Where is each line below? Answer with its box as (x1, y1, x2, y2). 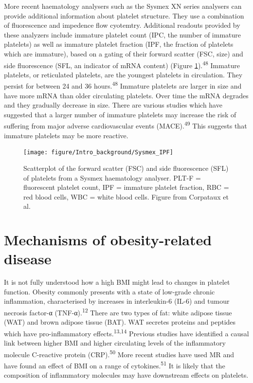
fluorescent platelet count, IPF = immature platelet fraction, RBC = (23, 182, 229, 192)
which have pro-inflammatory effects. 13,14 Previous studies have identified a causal (4, 327, 249, 338)
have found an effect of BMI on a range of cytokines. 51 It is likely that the (4, 359, 225, 370)
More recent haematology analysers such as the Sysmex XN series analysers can (4, 1, 242, 11)
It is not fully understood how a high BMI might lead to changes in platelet (4, 277, 230, 287)
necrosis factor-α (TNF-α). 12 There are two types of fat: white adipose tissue (4, 306, 232, 317)
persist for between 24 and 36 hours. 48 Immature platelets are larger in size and (4, 79, 242, 91)
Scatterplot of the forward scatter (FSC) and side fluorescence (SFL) (23, 163, 229, 173)
